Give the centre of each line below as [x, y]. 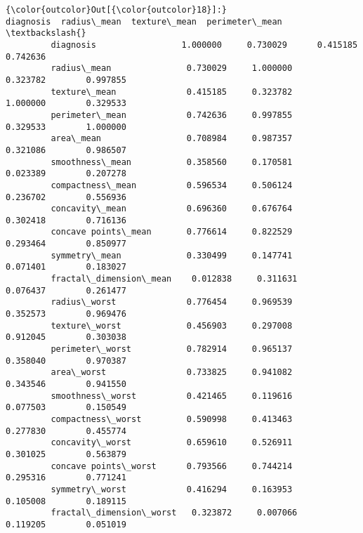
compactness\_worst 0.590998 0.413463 [172, 419]
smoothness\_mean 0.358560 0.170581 [172, 162]
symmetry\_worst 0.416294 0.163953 [172, 489]
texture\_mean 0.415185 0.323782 [172, 92]
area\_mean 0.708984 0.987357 [172, 139]
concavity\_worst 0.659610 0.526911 [172, 443]
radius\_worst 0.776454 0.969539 [172, 302]
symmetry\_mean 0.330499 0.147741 [172, 255]
